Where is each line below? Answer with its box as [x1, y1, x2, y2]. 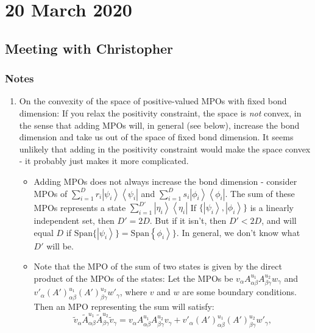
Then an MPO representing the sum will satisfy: [34, 300, 214, 313]
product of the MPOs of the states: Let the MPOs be [34, 271, 233, 284]
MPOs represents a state [34, 201, 126, 213]
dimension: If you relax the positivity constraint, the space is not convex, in [19, 106, 302, 119]
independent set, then [34, 214, 115, 227]
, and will [261, 214, 297, 227]
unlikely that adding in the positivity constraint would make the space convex [19, 142, 311, 155]
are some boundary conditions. [182, 285, 297, 298]
